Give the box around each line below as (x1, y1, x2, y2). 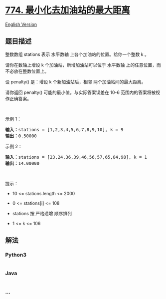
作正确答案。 (5, 95, 31, 101)
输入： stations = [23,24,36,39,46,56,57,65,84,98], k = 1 (5, 154, 148, 160)
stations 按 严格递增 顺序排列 (12, 210, 72, 216)
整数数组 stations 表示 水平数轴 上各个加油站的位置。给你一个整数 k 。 (5, 51, 150, 57)
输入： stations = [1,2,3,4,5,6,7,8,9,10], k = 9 (5, 127, 124, 132)
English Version (5, 21, 37, 27)
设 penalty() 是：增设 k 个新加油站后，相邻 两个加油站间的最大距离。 (5, 78, 146, 85)
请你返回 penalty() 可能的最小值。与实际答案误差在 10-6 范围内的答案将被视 (5, 89, 161, 95)
